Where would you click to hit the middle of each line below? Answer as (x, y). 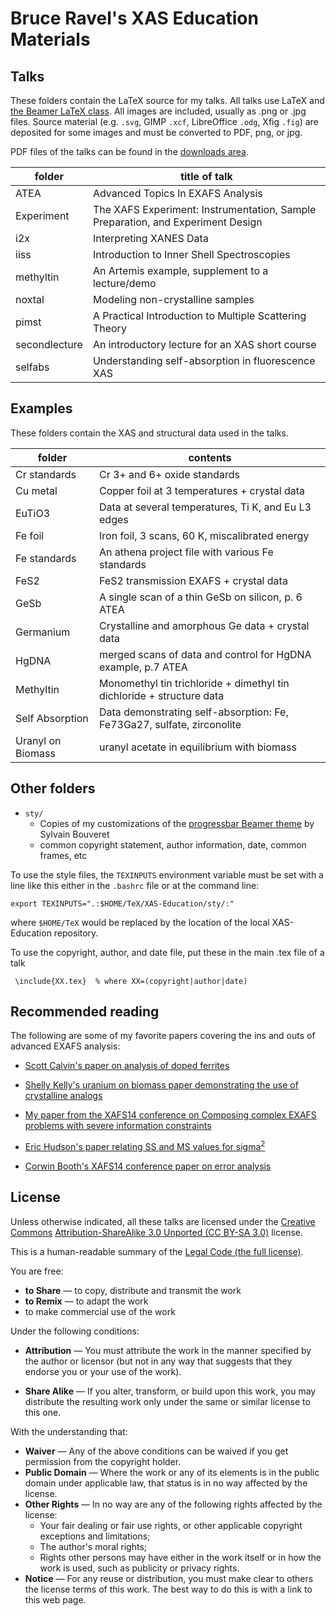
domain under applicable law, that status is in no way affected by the (166, 1483)
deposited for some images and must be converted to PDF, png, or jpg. (156, 132)
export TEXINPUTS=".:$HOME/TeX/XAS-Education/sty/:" (122, 903)
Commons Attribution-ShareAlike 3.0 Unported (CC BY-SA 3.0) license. (156, 1232)
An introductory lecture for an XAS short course (204, 344)
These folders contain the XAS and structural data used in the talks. (149, 433)
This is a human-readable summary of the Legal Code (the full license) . (157, 1251)
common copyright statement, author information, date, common (173, 844)
